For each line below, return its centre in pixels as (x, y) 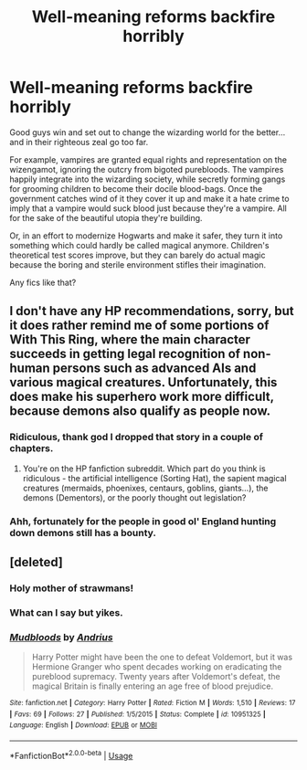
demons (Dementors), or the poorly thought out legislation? (134, 497)
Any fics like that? (43, 282)
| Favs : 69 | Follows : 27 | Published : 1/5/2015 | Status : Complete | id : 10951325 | (138, 714)
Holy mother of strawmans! (72, 588)
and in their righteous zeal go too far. (79, 142)
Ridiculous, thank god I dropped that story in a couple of (136, 438)
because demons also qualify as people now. (140, 411)
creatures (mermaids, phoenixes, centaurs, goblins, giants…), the (145, 488)
